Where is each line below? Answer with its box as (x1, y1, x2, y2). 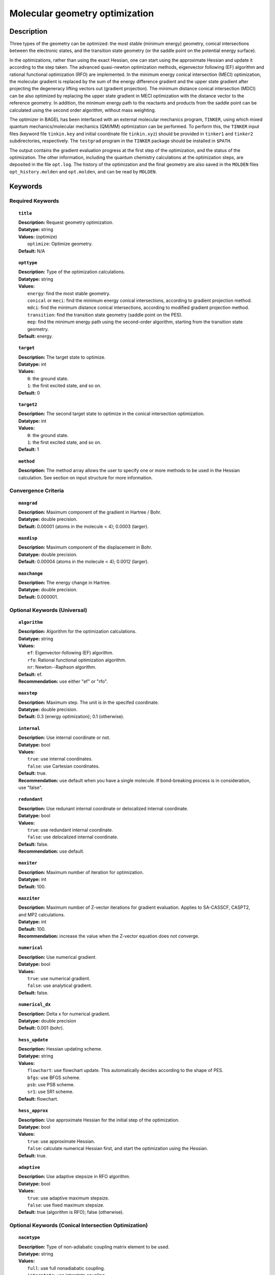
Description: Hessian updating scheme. (18, 1046, 102, 1052)
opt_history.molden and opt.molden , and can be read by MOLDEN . (9, 168, 157, 174)
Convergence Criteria (9, 487, 64, 494)
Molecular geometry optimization (9, 8, 154, 19)
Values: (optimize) (18, 234, 58, 240)
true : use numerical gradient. (27, 975, 91, 981)
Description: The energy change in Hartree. (18, 579, 111, 586)
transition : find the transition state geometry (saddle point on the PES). (27, 312, 183, 318)
